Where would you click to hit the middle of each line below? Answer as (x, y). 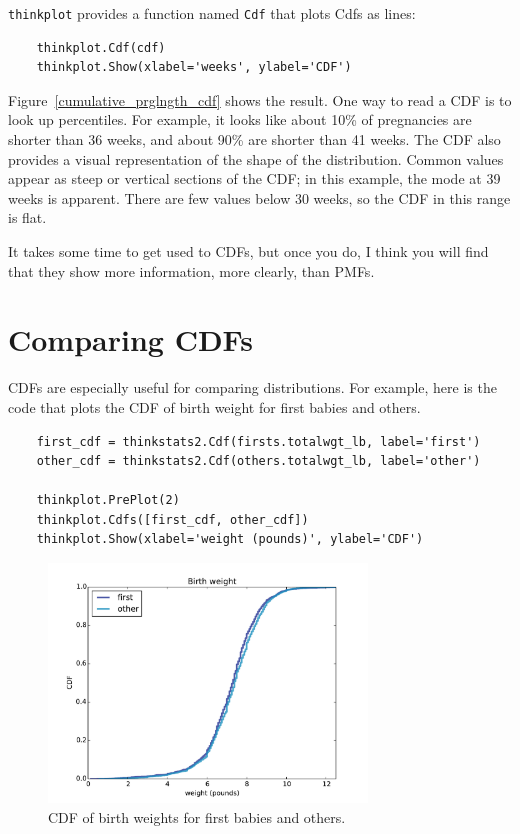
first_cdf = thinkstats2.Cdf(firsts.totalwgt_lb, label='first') (258, 441)
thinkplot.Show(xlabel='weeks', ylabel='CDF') (194, 67)
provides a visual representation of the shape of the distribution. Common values (256, 158)
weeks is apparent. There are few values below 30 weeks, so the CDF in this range (259, 197)
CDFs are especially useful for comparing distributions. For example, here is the (252, 387)
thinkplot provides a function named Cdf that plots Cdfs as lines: (212, 13)
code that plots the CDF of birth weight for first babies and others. (214, 406)
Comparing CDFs (130, 339)
